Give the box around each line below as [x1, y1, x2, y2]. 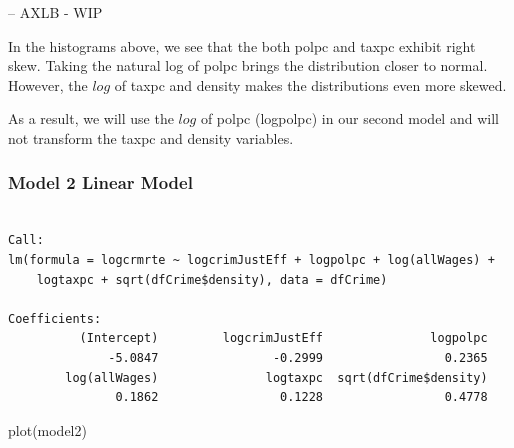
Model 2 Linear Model [8, 170, 193, 195]
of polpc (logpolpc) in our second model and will [200, 108, 499, 129]
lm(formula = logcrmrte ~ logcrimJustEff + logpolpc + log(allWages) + [8, 252, 495, 267]
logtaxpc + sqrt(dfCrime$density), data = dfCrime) [36, 272, 388, 287]
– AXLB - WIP [8, 2, 103, 22]
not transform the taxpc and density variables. [8, 127, 294, 148]
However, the [8, 74, 88, 95]
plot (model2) [8, 419, 87, 440]
